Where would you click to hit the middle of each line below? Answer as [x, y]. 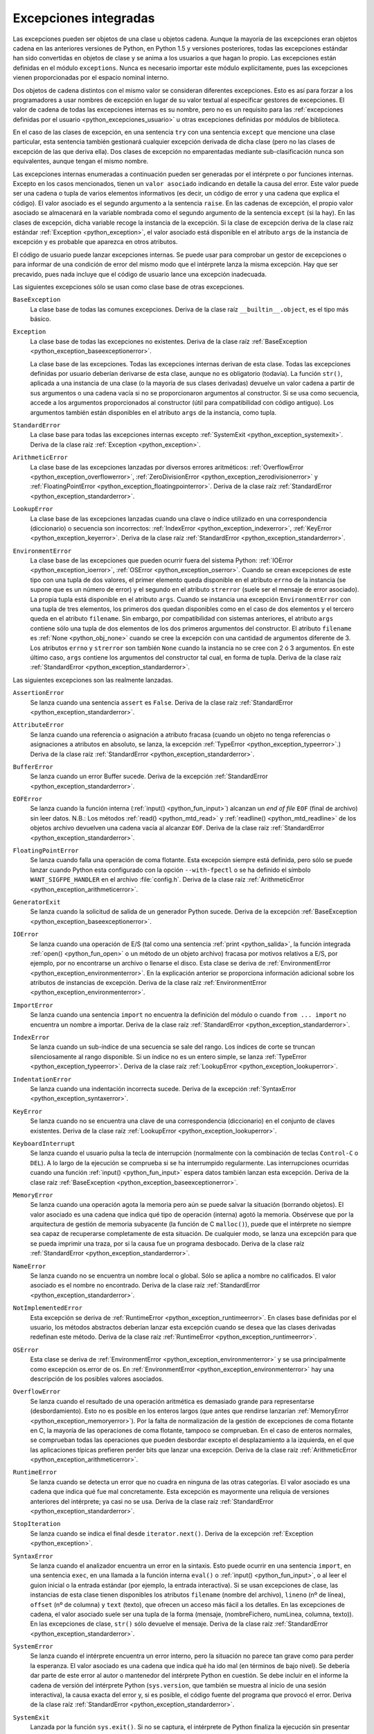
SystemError [33, 1647]
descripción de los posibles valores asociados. [97, 1379]
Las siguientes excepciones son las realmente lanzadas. [93, 680]
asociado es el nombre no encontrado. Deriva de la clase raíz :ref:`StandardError [145, 1285]
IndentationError [42, 1079]
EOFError [28, 799]
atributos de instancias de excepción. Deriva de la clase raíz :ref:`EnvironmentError [148, 983]
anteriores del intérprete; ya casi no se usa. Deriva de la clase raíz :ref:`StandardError [152, 1501]
